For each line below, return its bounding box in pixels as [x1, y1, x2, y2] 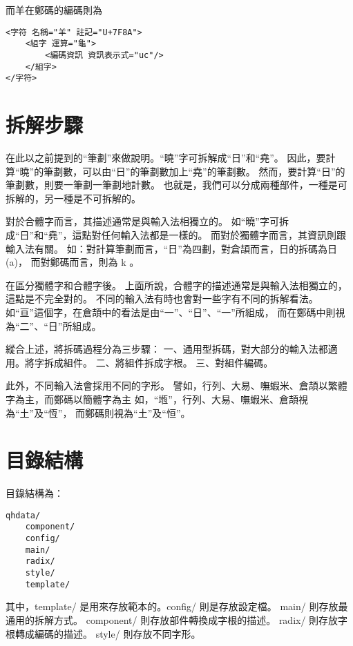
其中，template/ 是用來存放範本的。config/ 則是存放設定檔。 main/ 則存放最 [6, 599, 348, 614]
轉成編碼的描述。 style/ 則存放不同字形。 [15, 626, 201, 640]
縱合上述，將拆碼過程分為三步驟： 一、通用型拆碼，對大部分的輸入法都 [6, 342, 328, 356]
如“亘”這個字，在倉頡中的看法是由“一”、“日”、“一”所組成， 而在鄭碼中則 [6, 304, 336, 319]
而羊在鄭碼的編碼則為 [6, 3, 102, 17]
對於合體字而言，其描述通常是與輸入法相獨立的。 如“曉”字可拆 [6, 214, 289, 228]
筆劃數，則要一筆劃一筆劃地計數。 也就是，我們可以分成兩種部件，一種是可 [6, 177, 347, 192]
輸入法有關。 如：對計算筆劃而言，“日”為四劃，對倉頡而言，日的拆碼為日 [6, 241, 337, 255]
